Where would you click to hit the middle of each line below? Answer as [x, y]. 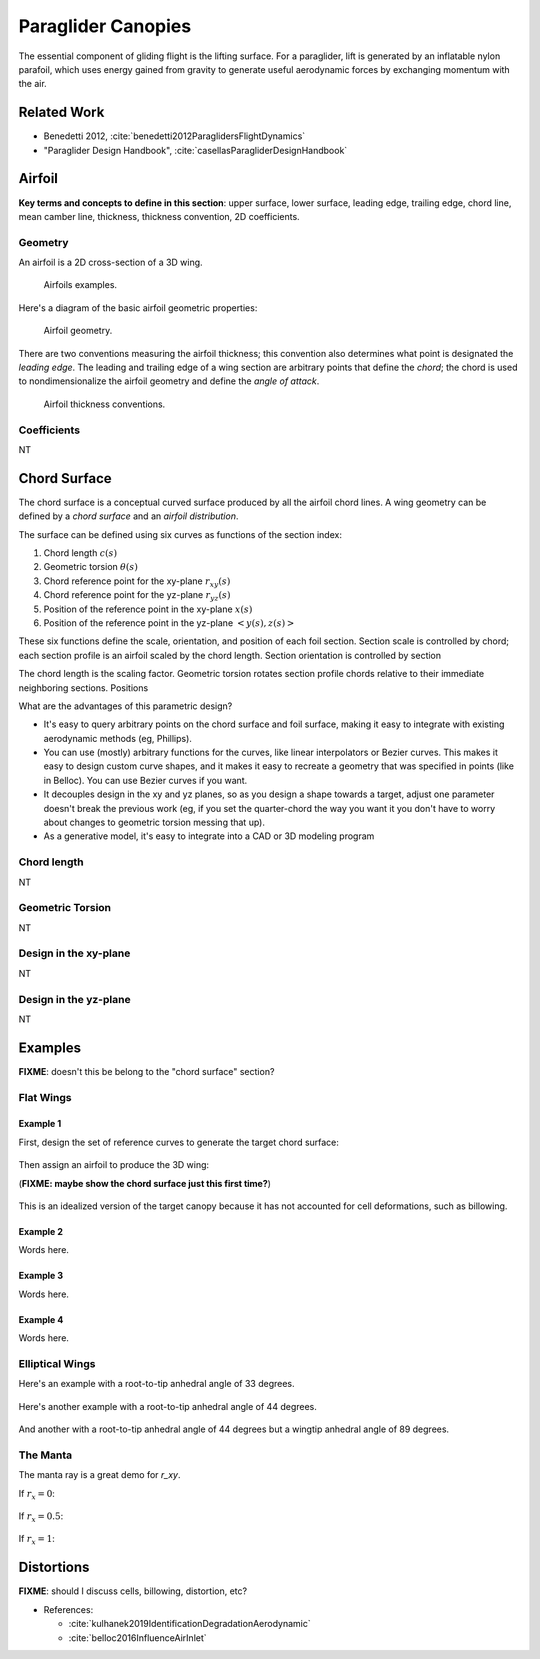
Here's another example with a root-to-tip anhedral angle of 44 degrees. [167, 1406]
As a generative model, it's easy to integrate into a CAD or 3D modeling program [209, 836]
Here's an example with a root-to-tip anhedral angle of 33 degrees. [156, 1384]
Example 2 [41, 1232]
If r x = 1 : [36, 1540]
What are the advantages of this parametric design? [125, 706]
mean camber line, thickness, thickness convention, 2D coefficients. [159, 216]
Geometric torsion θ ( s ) [91, 567]
